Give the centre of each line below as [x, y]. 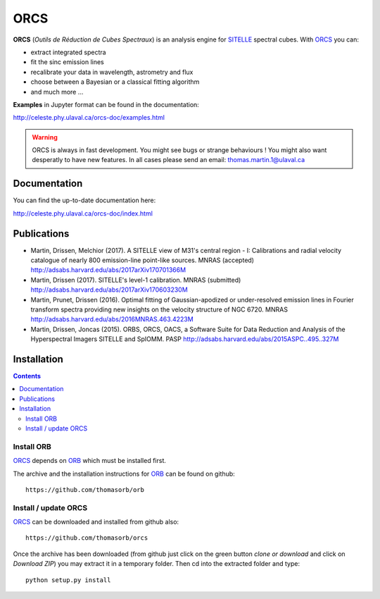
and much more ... [57, 92]
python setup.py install [68, 580]
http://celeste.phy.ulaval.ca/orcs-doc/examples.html [89, 118]
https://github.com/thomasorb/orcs [87, 538]
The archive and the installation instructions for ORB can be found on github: [124, 474]
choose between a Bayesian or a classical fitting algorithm [115, 82]
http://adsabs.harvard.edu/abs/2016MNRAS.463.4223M [112, 319]
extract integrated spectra [68, 52]
